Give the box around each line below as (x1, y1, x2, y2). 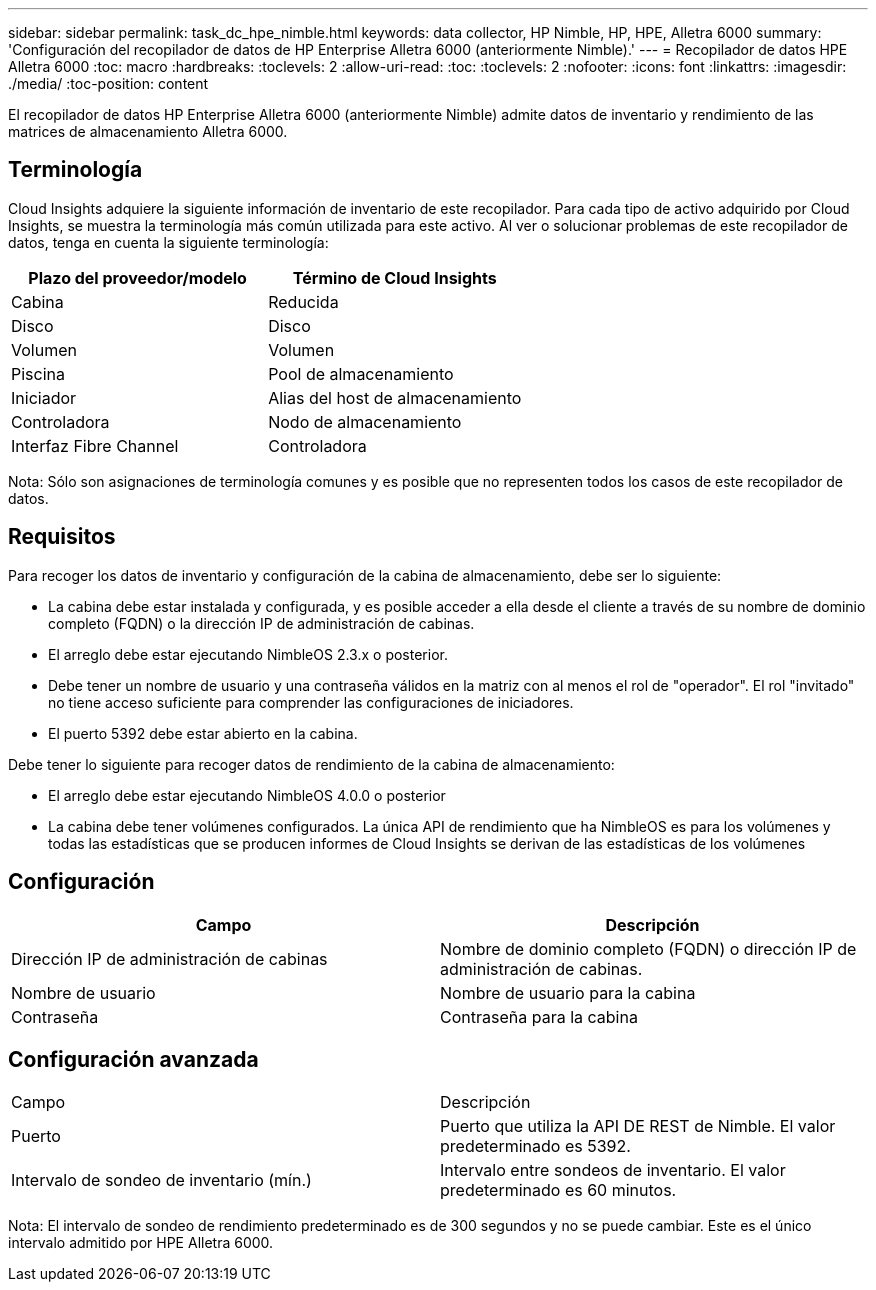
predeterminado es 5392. (440, 1136, 631, 1157)
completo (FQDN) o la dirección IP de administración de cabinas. (48, 614, 475, 632)
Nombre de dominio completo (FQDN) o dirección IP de (440, 938, 857, 959)
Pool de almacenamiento (268, 363, 454, 384)
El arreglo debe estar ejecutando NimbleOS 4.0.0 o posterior (48, 786, 446, 804)
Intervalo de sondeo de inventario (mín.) (11, 1170, 312, 1191)
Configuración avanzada (8, 1046, 259, 1072)
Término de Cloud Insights (292, 267, 497, 288)
